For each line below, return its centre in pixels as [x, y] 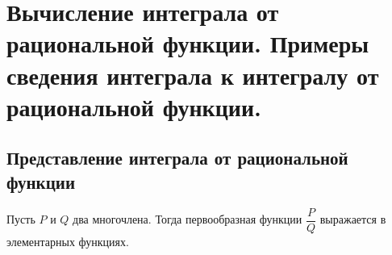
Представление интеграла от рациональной [177, 158]
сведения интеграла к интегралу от [193, 75]
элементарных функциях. [68, 241]
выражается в [353, 219]
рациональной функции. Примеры [188, 43]
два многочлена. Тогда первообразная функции [188, 219]
